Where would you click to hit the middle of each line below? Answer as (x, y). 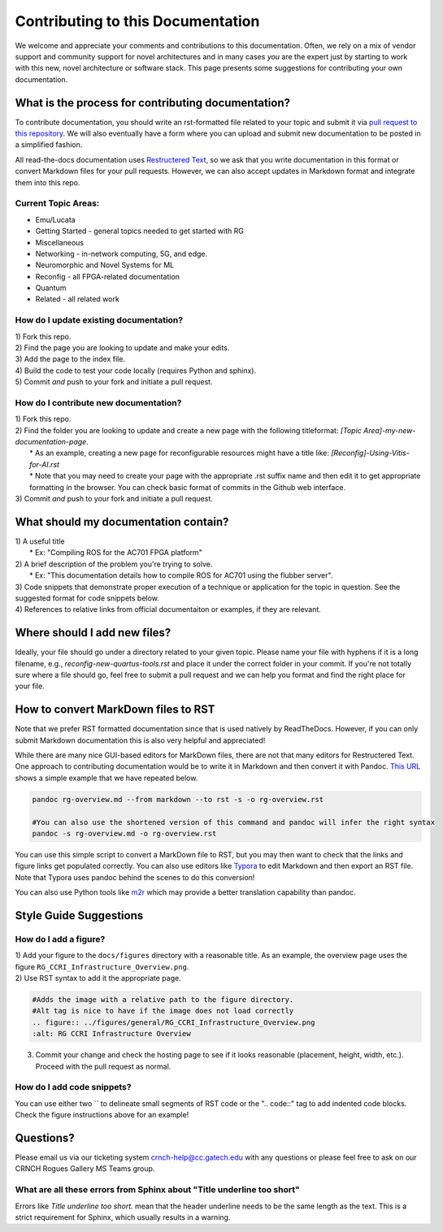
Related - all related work (77, 299)
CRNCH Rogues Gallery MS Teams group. (85, 1169)
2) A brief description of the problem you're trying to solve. (114, 564)
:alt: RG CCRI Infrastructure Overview (111, 1034)
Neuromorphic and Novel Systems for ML (105, 265)
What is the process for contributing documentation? (152, 103)
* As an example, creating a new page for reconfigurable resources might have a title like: (179, 453)
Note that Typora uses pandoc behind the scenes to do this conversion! (135, 877)
